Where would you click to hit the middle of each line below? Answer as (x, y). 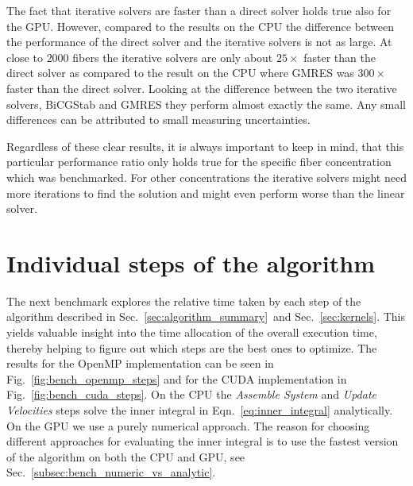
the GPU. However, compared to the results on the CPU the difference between (201, 26)
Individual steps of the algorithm (191, 262)
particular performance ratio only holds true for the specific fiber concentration (199, 162)
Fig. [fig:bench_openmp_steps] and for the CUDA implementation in (177, 378)
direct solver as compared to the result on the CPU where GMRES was (180, 73)
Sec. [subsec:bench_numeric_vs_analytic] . (111, 472)
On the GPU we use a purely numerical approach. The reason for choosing (188, 425)
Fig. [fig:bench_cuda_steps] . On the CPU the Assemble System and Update (191, 394)
